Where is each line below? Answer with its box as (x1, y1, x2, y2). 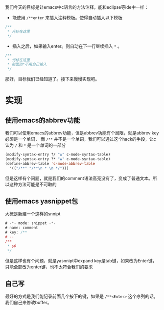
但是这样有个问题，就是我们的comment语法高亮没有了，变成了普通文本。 (5, 175, 153, 181)
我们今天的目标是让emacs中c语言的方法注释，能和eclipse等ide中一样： (5, 4, 149, 10)
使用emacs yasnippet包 (5, 197, 78, 206)
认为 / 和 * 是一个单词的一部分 (5, 142, 66, 148)
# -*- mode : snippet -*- (5, 221, 56, 226)
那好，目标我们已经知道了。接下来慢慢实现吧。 (5, 76, 99, 82)
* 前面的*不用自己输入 (7, 62, 47, 67)
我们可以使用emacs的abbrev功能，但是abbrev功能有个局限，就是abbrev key (5, 130, 159, 136)
